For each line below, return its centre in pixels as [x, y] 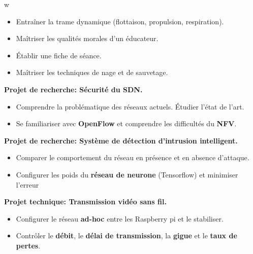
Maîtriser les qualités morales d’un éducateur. [87, 38]
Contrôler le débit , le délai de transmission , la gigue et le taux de [126, 235]
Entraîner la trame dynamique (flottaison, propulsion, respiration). [120, 21]
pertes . [28, 245]
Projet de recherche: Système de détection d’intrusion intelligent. [121, 140]
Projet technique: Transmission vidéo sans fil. [85, 202]
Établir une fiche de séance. [59, 55]
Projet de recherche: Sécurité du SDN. [73, 89]
